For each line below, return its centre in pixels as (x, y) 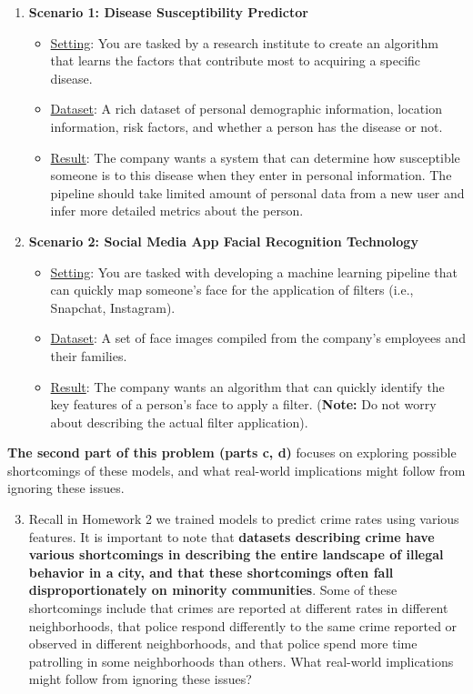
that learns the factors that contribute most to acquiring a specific (236, 60)
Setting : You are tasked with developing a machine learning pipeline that (254, 272)
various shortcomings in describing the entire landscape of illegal (236, 554)
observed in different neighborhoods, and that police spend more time (223, 644)
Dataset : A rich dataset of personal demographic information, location (246, 109)
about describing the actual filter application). (179, 422)
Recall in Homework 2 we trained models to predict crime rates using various (244, 519)
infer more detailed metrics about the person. (177, 211)
